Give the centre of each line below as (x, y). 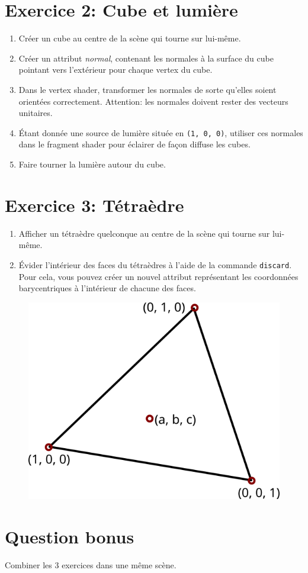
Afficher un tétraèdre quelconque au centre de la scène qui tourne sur (144, 233)
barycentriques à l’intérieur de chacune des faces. (107, 288)
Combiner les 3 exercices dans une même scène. (91, 565)
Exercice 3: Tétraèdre (94, 205)
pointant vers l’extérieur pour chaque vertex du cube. (115, 70)
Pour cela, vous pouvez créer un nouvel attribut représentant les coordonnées (158, 276)
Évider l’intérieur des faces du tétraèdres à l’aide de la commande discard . (155, 264)
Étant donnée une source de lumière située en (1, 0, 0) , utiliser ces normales (161, 132)
